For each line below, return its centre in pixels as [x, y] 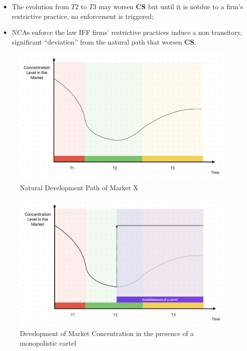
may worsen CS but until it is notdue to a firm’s [171, 6]
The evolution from [40, 6]
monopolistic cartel [48, 343]
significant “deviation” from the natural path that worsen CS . [104, 41]
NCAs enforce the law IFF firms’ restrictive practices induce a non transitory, [127, 32]
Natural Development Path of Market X [79, 187]
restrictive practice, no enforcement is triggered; [83, 16]
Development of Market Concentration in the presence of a [107, 333]
